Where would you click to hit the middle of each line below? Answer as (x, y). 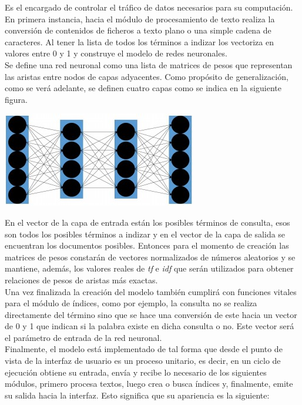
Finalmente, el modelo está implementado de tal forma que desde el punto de (144, 349)
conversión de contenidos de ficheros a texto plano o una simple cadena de (138, 30)
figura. (16, 99)
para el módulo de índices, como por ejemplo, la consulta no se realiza (131, 303)
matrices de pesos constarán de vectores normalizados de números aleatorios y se (150, 257)
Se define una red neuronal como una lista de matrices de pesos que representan (149, 64)
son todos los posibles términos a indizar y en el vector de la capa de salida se (145, 234)
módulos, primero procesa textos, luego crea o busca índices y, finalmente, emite (149, 384)
